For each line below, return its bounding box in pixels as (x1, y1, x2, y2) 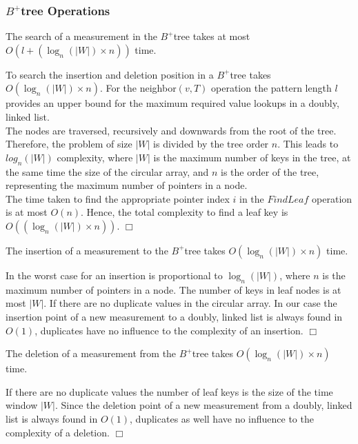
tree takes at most (173, 29, 250, 43)
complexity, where (57, 150, 133, 164)
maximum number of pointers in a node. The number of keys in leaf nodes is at (6, 282, 341, 296)
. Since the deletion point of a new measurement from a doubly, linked (54, 398, 352, 412)
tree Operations (21, 1, 110, 19)
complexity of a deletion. (6, 425, 110, 439)
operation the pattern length (211, 81, 332, 95)
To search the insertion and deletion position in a (6, 67, 214, 81)
